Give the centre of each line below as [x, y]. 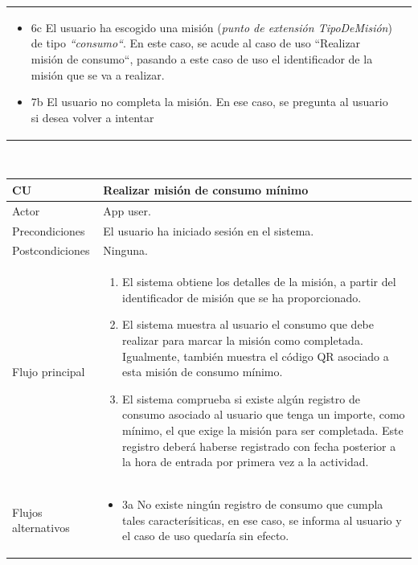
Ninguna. [125, 250]
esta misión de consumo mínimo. [203, 372]
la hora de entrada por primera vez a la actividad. [246, 462]
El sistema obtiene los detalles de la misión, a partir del [259, 282]
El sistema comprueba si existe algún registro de [241, 398]
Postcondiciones [51, 250]
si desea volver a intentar [92, 117]
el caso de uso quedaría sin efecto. [206, 536]
